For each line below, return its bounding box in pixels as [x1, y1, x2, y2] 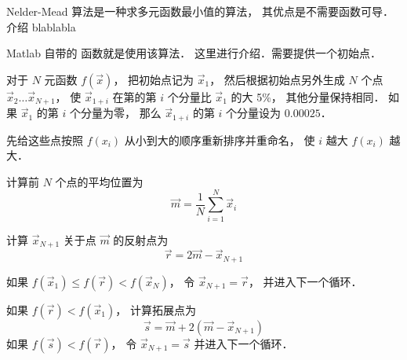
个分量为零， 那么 [69, 105, 162, 121]
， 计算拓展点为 [115, 301, 196, 318]
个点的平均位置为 [55, 173, 144, 189]
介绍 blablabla [6, 18, 76, 35]
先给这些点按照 [6, 131, 83, 148]
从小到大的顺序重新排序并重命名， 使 [124, 131, 315, 148]
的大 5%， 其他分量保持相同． [231, 88, 385, 105]
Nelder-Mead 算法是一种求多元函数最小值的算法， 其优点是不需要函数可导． [6, 3, 394, 19]
